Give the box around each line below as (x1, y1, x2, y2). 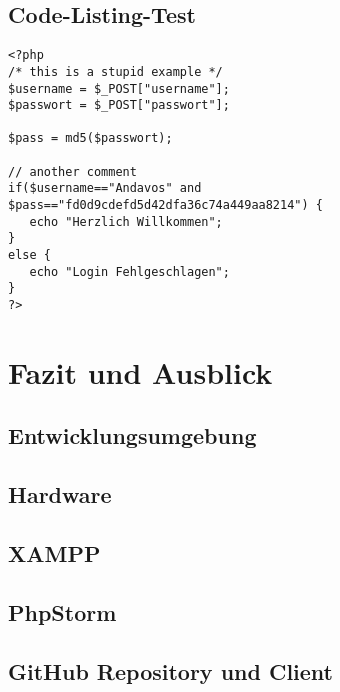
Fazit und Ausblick (8, 351, 273, 392)
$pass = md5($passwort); (8, 131, 173, 146)
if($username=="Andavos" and (8, 181, 202, 196)
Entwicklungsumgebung (8, 420, 257, 451)
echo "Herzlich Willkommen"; (29, 214, 223, 229)
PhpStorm (8, 596, 117, 627)
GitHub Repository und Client (8, 655, 333, 686)
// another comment (8, 164, 137, 179)
